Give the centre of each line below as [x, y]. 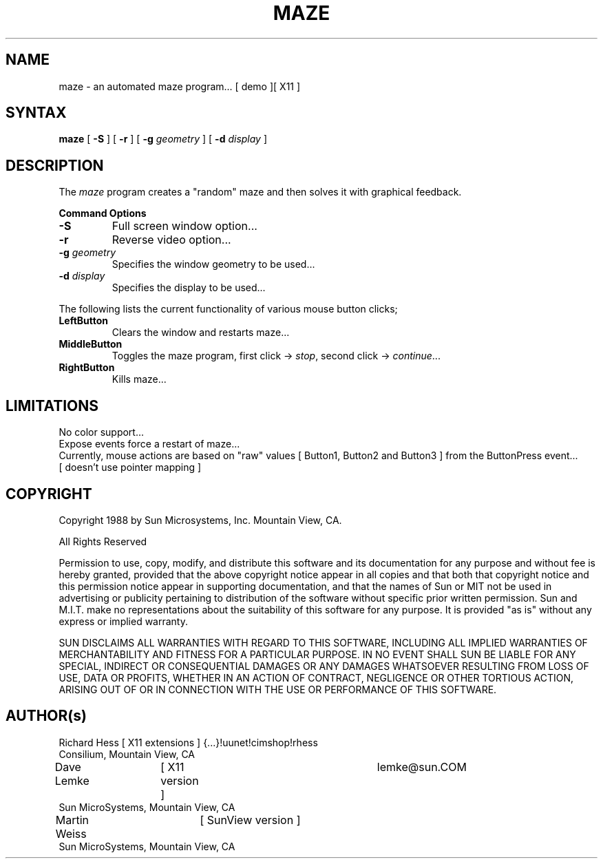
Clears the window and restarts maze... [201, 333]
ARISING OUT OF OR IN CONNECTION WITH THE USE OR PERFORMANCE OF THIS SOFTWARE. [278, 689]
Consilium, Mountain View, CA [127, 754]
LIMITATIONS [52, 405]
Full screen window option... [184, 226]
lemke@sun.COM [422, 767]
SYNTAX [36, 113]
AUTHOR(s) [46, 716]
